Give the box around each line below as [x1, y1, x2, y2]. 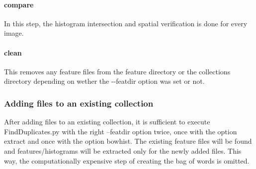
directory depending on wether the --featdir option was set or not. [4, 76, 205, 86]
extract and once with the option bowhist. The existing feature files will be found [4, 136, 252, 146]
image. [4, 28, 24, 38]
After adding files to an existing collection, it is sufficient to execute [4, 116, 210, 127]
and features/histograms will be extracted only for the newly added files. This [4, 145, 242, 156]
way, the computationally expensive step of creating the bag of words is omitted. [4, 155, 250, 166]
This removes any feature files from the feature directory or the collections [4, 66, 231, 76]
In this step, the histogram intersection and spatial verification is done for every [4, 18, 248, 28]
